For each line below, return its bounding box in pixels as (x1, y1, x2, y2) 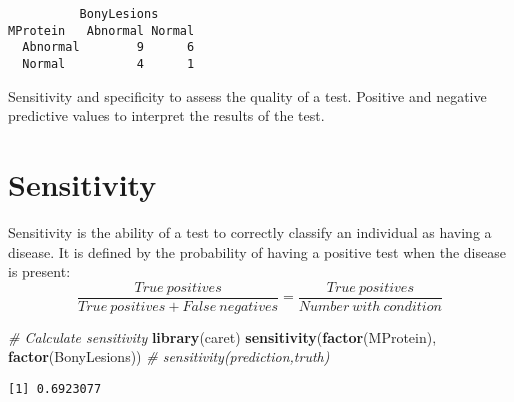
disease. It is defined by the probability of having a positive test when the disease (8, 241, 506, 262)
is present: (8, 261, 71, 282)
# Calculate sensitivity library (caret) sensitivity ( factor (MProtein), (8, 326, 437, 347)
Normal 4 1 (22, 56, 195, 71)
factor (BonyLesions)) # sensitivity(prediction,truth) (8, 346, 330, 367)
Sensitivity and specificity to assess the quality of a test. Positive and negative (8, 85, 487, 106)
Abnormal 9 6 (22, 40, 195, 55)
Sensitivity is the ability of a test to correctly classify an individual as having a (8, 221, 492, 242)
